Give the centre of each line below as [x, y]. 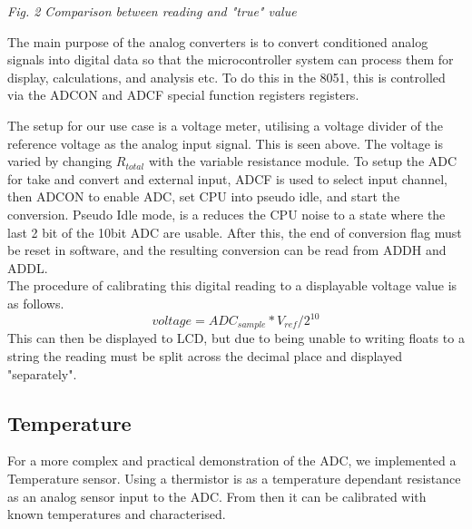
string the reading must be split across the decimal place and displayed [205, 356]
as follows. [36, 303]
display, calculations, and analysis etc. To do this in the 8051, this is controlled [226, 77]
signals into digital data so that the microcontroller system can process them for [231, 59]
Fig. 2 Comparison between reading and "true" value [152, 11]
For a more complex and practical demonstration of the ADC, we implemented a [232, 460]
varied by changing [60, 161]
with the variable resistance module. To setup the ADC [303, 161]
